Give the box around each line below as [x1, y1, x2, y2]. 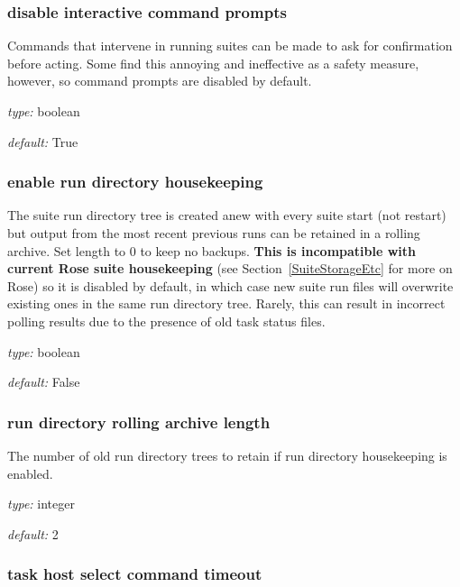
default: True [7, 132, 78, 151]
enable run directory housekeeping [7, 170, 263, 193]
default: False [7, 372, 80, 391]
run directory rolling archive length [7, 410, 271, 433]
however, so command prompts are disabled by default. [7, 71, 312, 90]
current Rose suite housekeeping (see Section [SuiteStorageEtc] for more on [7, 259, 453, 278]
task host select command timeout [7, 563, 262, 585]
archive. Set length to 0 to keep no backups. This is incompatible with [7, 241, 416, 260]
